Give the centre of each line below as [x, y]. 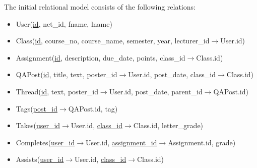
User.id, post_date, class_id [172, 74]
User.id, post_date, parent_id [156, 91]
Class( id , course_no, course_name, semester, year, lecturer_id [113, 41]
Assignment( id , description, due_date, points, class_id [101, 57]
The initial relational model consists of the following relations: [100, 7]
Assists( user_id [40, 159]
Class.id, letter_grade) [168, 125]
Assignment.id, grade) [202, 142]
